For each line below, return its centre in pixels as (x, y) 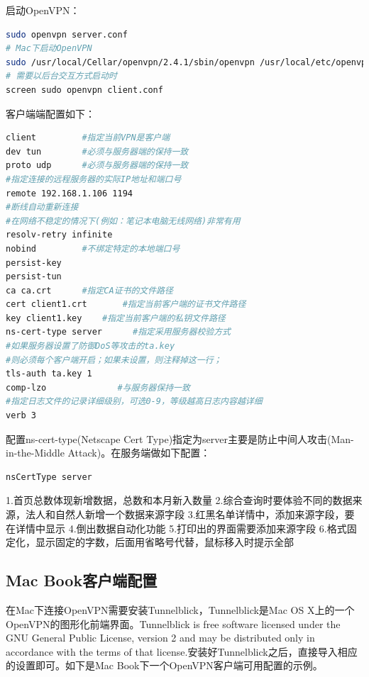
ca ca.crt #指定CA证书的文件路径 (89, 290)
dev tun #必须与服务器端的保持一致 (97, 151)
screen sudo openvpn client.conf (84, 90)
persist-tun (34, 277)
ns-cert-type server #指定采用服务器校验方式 (118, 332)
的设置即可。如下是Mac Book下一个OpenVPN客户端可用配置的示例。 (164, 665)
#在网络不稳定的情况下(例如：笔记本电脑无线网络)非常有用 (123, 221)
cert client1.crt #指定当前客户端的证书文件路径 (126, 304)
